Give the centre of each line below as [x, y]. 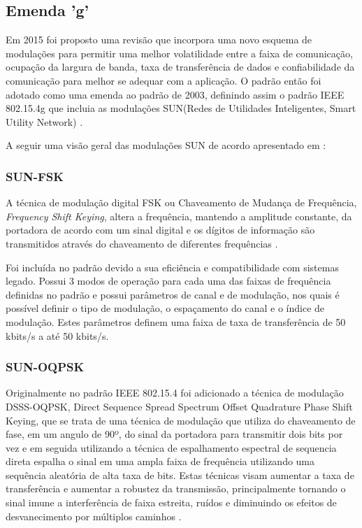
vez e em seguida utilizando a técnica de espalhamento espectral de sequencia [171, 447]
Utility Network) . [44, 121]
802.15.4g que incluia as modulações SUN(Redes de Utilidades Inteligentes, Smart [181, 108]
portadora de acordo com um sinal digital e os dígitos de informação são [160, 230]
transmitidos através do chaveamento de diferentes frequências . [142, 243]
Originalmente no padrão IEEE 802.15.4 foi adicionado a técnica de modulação [175, 393]
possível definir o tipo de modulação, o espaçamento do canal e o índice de [165, 308]
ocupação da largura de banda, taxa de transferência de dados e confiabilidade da [180, 67]
